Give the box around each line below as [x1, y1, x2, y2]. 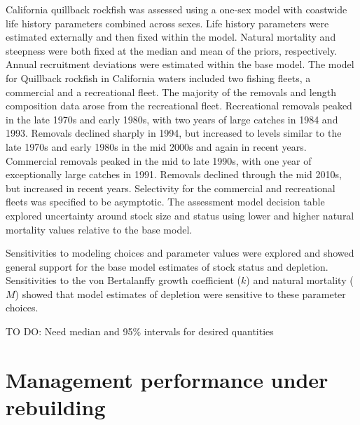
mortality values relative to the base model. [6, 222, 193, 236]
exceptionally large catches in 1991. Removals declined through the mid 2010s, [6, 167, 342, 182]
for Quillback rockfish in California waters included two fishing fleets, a [6, 70, 311, 85]
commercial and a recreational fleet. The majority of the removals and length [6, 84, 336, 99]
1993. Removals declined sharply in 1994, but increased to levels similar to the [6, 126, 342, 140]
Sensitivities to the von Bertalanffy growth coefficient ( [6, 273, 242, 288]
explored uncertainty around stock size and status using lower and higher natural [6, 208, 354, 222]
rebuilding [6, 393, 106, 421]
